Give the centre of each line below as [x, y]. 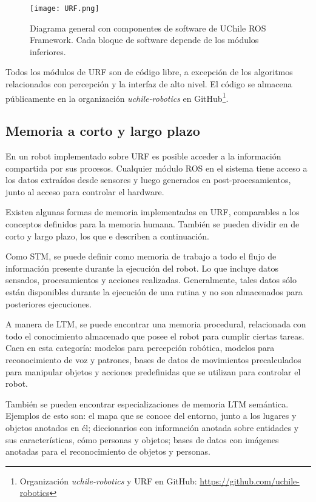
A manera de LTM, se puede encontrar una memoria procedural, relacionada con [156, 324]
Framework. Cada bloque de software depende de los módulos [144, 40]
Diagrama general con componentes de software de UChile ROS [148, 28]
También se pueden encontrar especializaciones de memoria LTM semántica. [147, 403]
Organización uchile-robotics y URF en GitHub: [108, 480]
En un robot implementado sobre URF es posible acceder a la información [143, 156]
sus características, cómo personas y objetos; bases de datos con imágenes [142, 439]
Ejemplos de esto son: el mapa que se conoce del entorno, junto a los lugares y [151, 416]
